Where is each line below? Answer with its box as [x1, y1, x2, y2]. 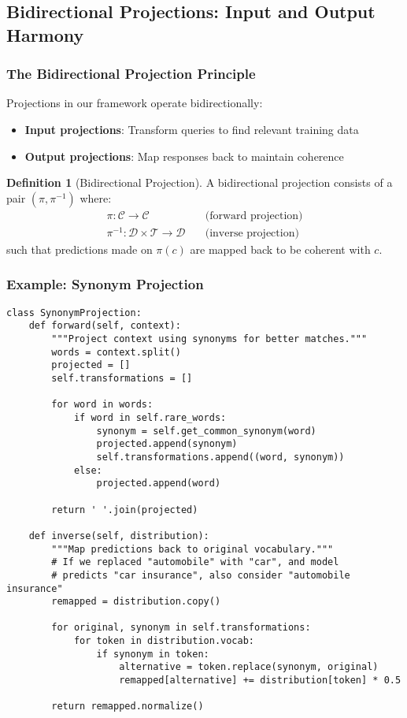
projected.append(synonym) [96, 438, 238, 450]
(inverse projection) [205, 227, 299, 239]
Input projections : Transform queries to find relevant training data [24, 121, 359, 137]
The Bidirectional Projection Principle [6, 64, 256, 84]
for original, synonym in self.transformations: [51, 622, 311, 634]
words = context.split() [51, 346, 181, 358]
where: [80, 189, 112, 206]
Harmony [6, 22, 84, 47]
